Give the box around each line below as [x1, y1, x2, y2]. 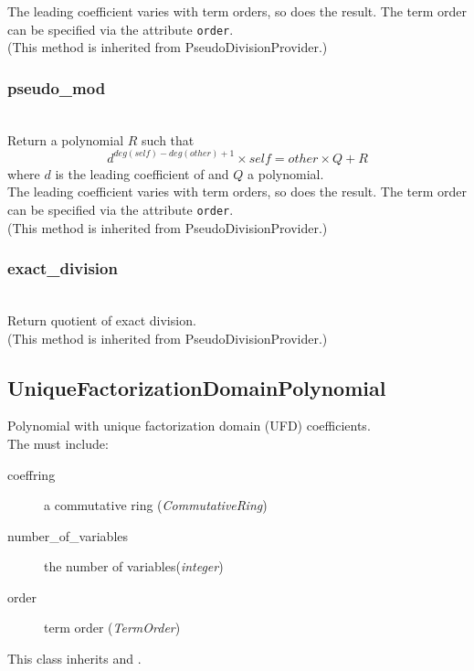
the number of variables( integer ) [44, 557, 224, 576]
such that [142, 130, 195, 149]
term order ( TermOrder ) [44, 618, 181, 637]
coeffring [7, 464, 56, 484]
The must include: [7, 433, 109, 453]
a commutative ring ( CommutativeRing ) [44, 495, 268, 515]
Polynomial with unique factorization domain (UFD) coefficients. [7, 416, 371, 435]
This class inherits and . [7, 649, 142, 668]
